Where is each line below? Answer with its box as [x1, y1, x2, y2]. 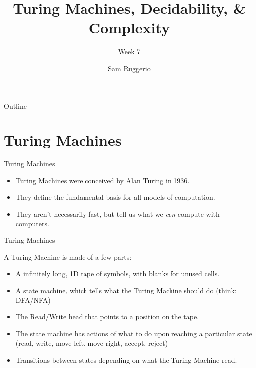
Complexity [88, 17, 170, 38]
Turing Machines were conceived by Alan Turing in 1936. [15, 175, 190, 185]
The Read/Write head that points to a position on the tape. [15, 311, 199, 322]
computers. [15, 218, 49, 228]
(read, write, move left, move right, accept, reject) [15, 338, 168, 348]
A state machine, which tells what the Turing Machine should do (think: [15, 285, 237, 295]
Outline [4, 100, 27, 111]
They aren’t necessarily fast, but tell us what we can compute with [15, 209, 220, 219]
